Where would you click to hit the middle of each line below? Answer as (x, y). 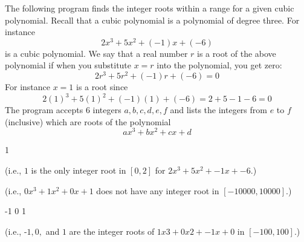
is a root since (102, 87)
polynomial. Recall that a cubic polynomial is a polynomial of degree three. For (152, 20)
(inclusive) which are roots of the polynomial (88, 121)
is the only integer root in (79, 170)
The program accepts (44, 110)
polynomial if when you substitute (68, 65)
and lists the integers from (218, 110)
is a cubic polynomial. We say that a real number (96, 53)
